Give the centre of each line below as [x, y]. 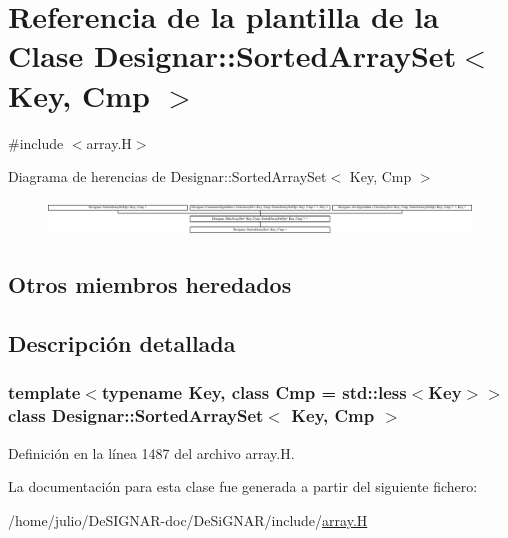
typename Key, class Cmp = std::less [254, 392]
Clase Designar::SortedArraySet [232, 55]
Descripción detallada [122, 343]
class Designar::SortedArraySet [136, 415]
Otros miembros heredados [150, 284]
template [44, 392]
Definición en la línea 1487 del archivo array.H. [151, 452]
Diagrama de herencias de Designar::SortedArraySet [167, 176]
